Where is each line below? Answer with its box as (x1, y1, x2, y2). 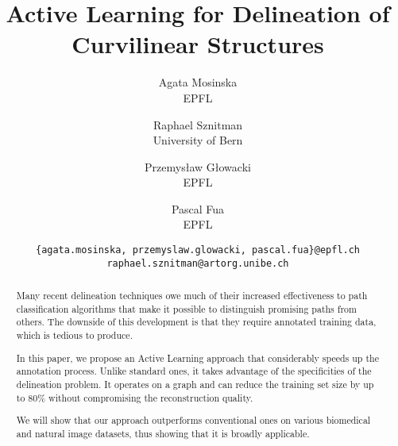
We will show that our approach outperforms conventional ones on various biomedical (16, 413, 371, 427)
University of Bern (153, 132, 243, 148)
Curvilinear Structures (71, 28, 324, 60)
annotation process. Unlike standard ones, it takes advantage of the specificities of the (16, 364, 372, 378)
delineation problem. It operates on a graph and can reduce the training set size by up (16, 378, 374, 390)
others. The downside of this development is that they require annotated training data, (16, 315, 377, 329)
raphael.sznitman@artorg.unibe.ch (106, 257, 289, 269)
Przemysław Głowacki (145, 158, 251, 175)
